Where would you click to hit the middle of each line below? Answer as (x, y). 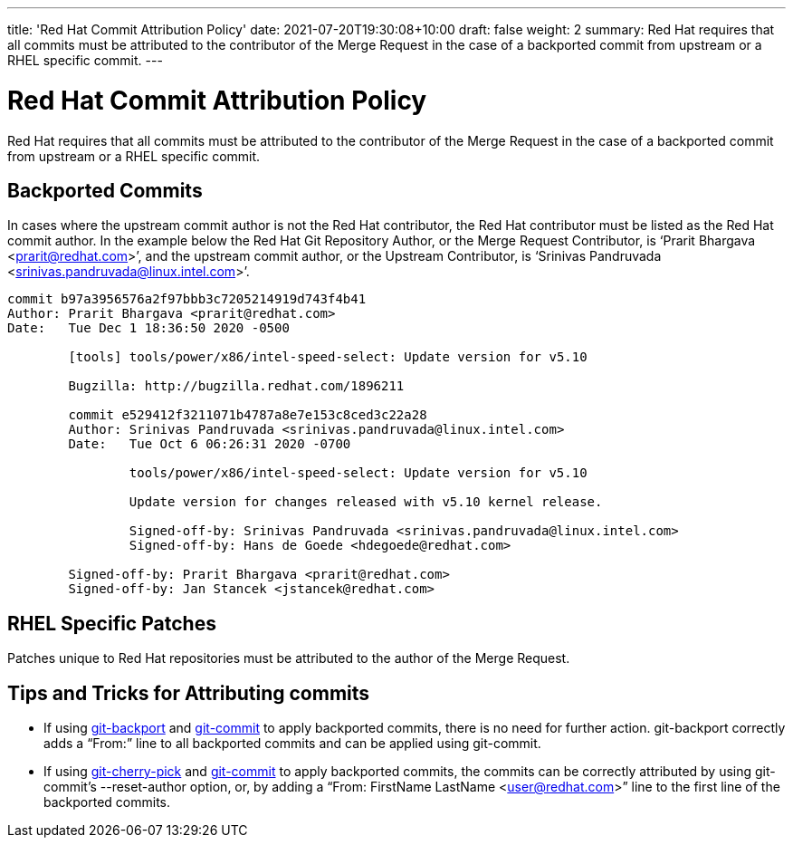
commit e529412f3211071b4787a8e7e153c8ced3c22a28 (248, 415)
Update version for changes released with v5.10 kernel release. (366, 502)
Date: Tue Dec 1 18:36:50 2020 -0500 (148, 328)
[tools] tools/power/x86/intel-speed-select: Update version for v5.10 (328, 357)
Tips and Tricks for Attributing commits (189, 693)
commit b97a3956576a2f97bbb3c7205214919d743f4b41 (187, 299)
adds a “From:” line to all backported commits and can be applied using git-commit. (292, 744)
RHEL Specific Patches (112, 623)
